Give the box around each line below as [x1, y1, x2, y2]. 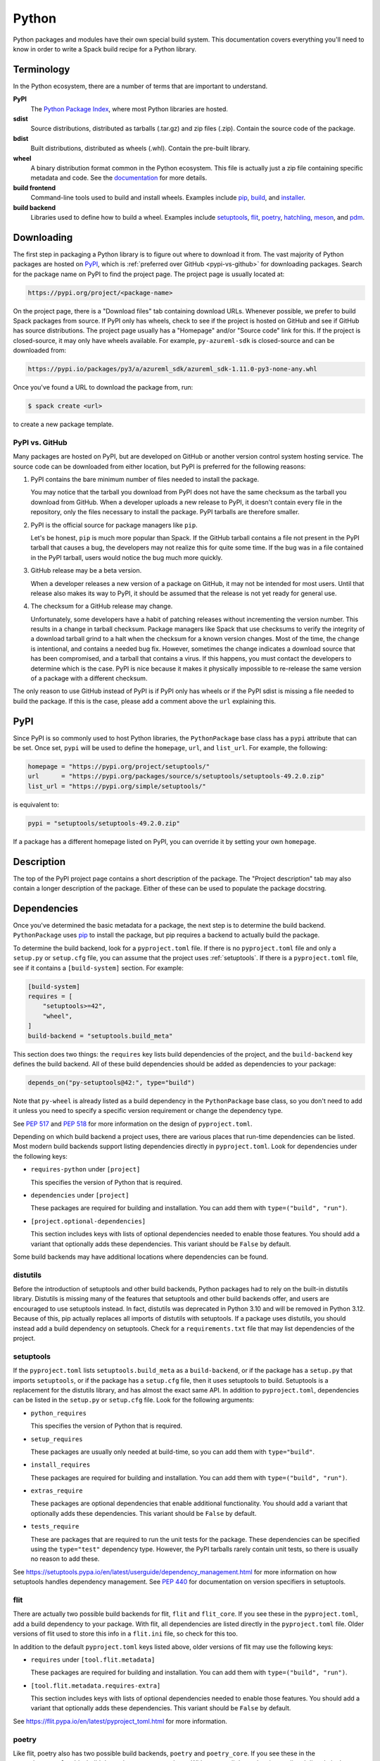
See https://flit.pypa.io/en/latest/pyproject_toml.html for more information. [13, 1717, 228, 1725]
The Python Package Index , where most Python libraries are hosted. [30, 104, 229, 113]
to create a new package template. [13, 420, 114, 429]
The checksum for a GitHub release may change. [30, 602, 173, 611]
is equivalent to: [13, 800, 59, 809]
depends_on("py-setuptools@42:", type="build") [27, 1078, 195, 1086]
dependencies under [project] [30, 1191, 129, 1199]
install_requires [30, 1461, 91, 1469]
